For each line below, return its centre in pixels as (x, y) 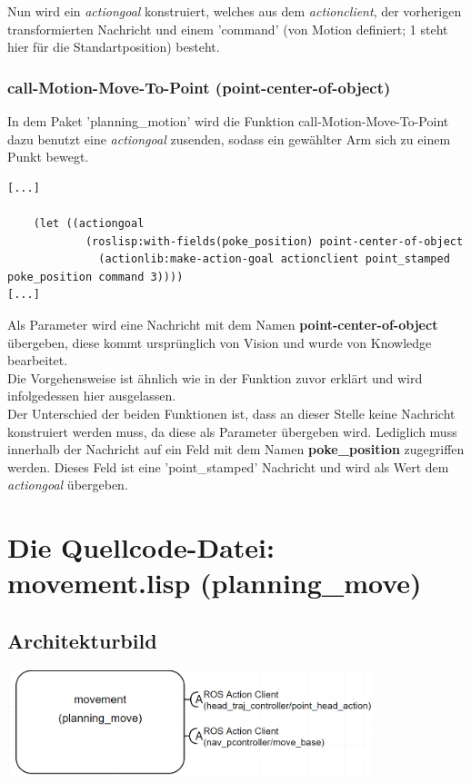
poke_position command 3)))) (95, 277)
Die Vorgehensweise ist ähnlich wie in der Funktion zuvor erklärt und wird (215, 377)
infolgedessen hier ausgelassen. (92, 396)
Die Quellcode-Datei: (141, 547)
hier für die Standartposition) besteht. (114, 47)
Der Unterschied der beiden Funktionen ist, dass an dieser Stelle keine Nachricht (231, 413)
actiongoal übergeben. (68, 485)
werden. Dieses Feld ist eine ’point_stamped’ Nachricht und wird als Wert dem (228, 466)
